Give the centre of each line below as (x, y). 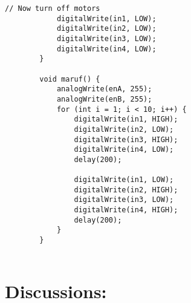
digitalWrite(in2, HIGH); (126, 190)
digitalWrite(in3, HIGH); (126, 139)
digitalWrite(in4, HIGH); (126, 210)
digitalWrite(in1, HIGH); (126, 119)
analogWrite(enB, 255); (104, 99)
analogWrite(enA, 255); (104, 89)
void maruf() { (70, 79)
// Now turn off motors (53, 8)
